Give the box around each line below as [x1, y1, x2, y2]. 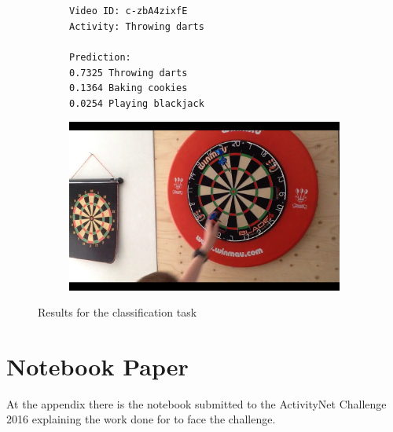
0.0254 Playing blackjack [69, 97, 204, 109]
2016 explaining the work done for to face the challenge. [6, 411, 276, 427]
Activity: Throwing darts [69, 20, 204, 32]
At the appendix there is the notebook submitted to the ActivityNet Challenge [6, 395, 387, 412]
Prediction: [69, 51, 131, 63]
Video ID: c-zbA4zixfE [69, 5, 188, 16]
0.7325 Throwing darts [69, 67, 188, 79]
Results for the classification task [38, 304, 197, 320]
